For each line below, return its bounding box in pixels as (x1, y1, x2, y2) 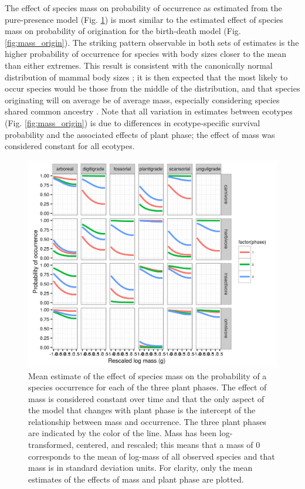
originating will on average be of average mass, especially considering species (5, 93, 280, 106)
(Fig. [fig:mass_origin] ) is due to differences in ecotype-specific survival (5, 116, 260, 129)
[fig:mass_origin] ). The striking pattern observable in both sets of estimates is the (5, 36, 299, 48)
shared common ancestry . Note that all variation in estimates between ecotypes (5, 105, 293, 117)
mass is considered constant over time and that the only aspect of (28, 392, 265, 404)
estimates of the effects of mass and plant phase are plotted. (28, 473, 244, 485)
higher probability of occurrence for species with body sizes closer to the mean (5, 48, 287, 60)
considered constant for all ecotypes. (5, 140, 135, 152)
